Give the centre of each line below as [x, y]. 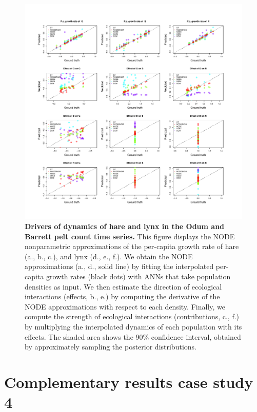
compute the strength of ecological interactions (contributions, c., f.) [132, 316]
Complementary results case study [129, 382]
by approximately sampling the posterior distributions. [111, 347]
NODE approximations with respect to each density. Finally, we [125, 306]
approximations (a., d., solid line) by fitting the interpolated [119, 266]
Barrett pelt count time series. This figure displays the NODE [130, 236]
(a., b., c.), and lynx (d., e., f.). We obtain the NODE [109, 256]
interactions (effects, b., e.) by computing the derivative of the [122, 296]
